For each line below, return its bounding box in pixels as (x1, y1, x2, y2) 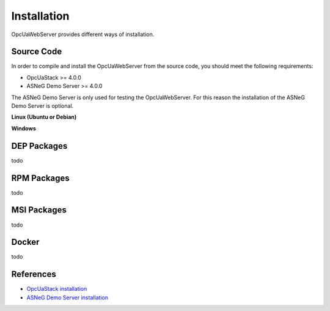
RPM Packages (11, 173, 70, 183)
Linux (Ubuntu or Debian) (11, 113, 77, 121)
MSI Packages (11, 205, 67, 215)
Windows (11, 124, 36, 132)
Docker (11, 237, 40, 247)
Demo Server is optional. (11, 102, 74, 110)
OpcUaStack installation (26, 285, 87, 293)
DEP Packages (11, 141, 68, 151)
